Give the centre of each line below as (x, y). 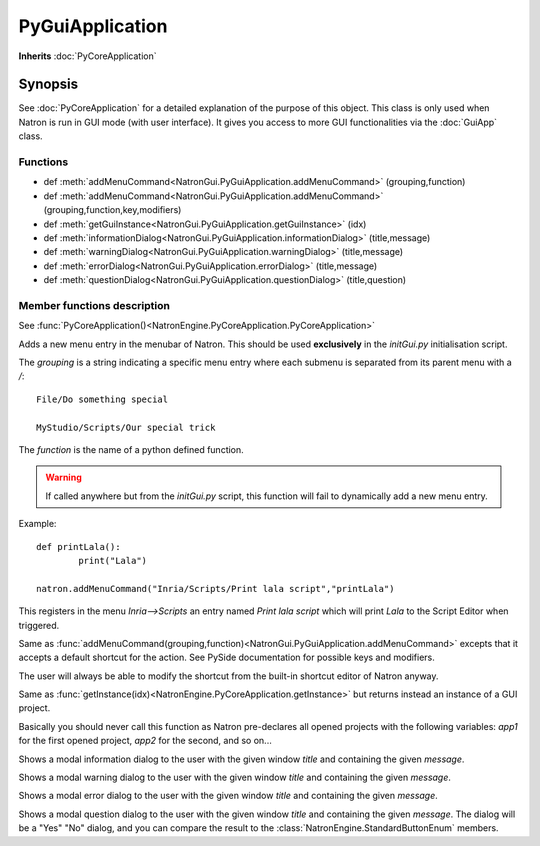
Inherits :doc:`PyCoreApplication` (87, 56)
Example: (37, 524)
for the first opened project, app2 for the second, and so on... (145, 741)
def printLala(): (78, 546)
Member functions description (94, 305)
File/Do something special (102, 399)
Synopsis (48, 84)
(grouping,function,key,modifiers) (112, 210)
